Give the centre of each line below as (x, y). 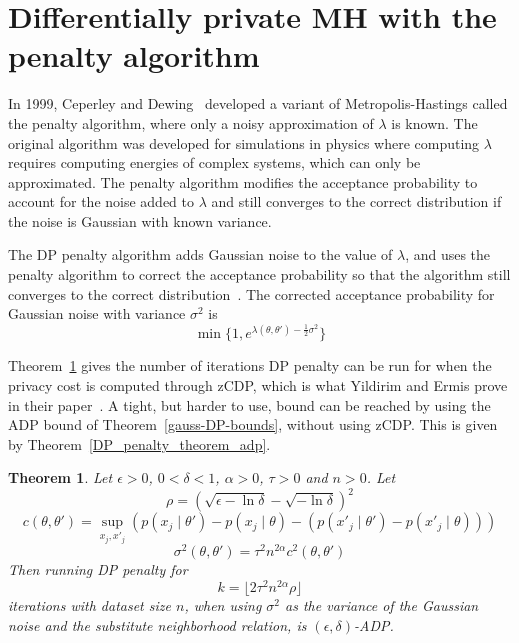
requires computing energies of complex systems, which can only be (214, 162)
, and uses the (448, 254)
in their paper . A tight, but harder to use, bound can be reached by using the (249, 404)
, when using (223, 605)
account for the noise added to (101, 201)
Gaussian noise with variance (97, 313)
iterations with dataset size (89, 605)
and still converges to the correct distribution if (356, 201)
